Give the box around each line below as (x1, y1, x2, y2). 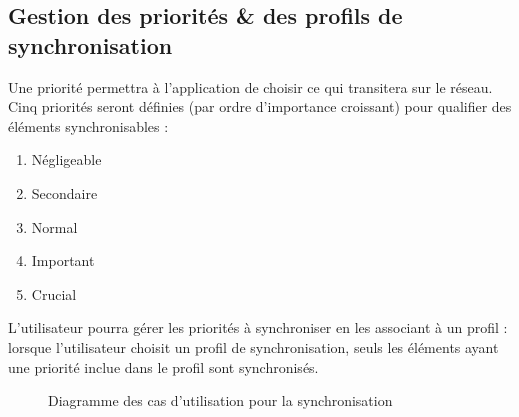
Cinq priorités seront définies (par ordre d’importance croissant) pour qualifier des (8, 96, 512, 117)
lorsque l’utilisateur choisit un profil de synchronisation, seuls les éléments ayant (8, 336, 499, 357)
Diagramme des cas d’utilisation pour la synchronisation (48, 390, 393, 411)
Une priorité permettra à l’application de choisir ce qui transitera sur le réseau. (8, 76, 493, 97)
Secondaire (31, 182, 98, 203)
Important (31, 250, 95, 271)
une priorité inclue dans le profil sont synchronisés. (8, 356, 319, 377)
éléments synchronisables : (8, 115, 169, 136)
